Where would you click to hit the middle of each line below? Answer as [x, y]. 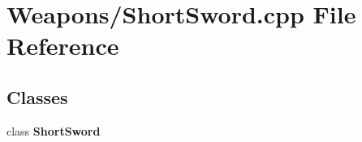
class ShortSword [54, 130]
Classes [37, 96]
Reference [63, 46]
